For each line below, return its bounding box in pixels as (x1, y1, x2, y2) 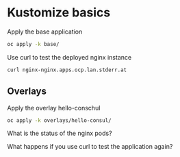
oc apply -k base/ (7, 40, 60, 47)
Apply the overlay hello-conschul (7, 104, 101, 112)
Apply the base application (7, 27, 83, 36)
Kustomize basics (7, 5, 111, 21)
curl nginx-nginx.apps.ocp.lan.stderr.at (7, 67, 127, 73)
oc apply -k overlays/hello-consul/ (7, 117, 112, 124)
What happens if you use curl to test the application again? (7, 143, 173, 151)
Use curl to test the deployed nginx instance (7, 53, 132, 61)
